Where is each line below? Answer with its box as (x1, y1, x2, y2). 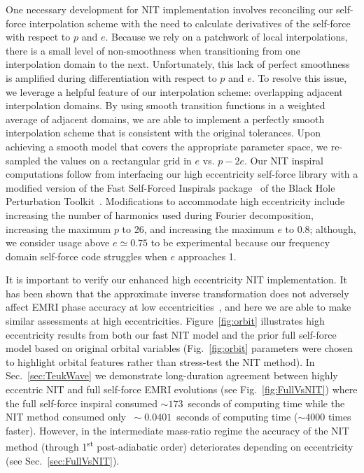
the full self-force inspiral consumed (6, 395, 157, 410)
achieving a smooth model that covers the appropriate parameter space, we (6, 139, 328, 153)
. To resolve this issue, (251, 70, 347, 85)
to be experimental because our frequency (150, 235, 330, 250)
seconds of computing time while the (188, 395, 345, 410)
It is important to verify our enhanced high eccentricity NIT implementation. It (6, 272, 347, 287)
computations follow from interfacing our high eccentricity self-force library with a (6, 167, 358, 181)
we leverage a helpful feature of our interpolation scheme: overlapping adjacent (6, 84, 343, 99)
